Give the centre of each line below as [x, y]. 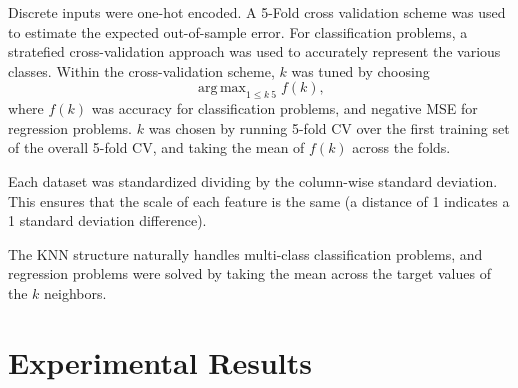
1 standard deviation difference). [107, 220]
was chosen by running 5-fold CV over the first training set [329, 127]
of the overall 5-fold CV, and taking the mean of [156, 147]
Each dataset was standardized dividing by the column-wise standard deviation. [253, 180]
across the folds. [401, 147]
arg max [222, 88]
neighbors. [75, 292]
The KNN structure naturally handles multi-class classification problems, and [245, 253]
